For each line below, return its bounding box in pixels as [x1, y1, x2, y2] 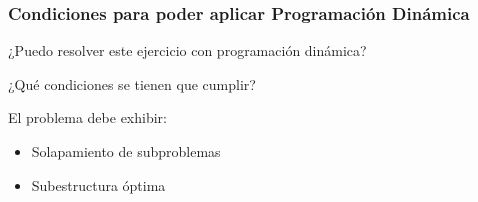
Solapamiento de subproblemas [31, 141, 221, 161]
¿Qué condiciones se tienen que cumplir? [8, 73, 256, 94]
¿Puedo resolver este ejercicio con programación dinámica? [8, 40, 367, 61]
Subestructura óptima [31, 174, 166, 195]
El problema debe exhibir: [8, 107, 167, 128]
